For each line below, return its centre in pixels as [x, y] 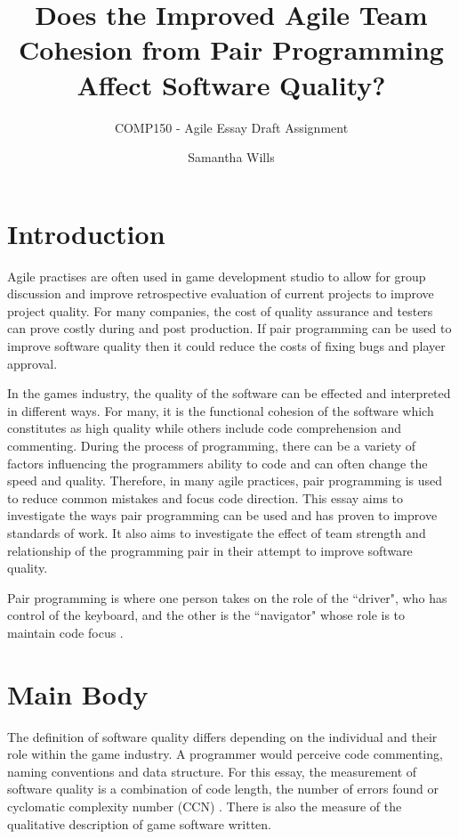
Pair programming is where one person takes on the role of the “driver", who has [227, 597]
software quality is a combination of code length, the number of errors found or [223, 789]
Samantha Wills [231, 157]
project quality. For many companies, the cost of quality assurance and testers [220, 310]
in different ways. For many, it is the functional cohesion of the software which [221, 410]
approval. [32, 363]
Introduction [86, 233]
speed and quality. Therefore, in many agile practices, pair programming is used [225, 481]
